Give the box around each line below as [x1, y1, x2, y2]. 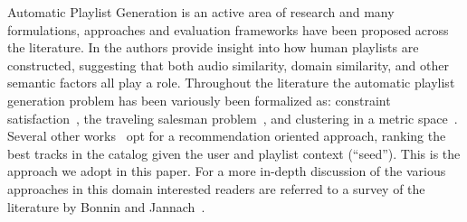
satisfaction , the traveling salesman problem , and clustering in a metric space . [7, 108, 458, 127]
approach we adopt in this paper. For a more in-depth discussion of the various [7, 162, 446, 180]
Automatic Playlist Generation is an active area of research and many [7, 3, 395, 21]
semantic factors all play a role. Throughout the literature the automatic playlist [7, 73, 455, 92]
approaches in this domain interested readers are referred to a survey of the [7, 179, 425, 198]
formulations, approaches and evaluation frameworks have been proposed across [7, 20, 449, 39]
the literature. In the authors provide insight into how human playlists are [7, 38, 419, 57]
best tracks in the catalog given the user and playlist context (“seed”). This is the [7, 143, 461, 162]
